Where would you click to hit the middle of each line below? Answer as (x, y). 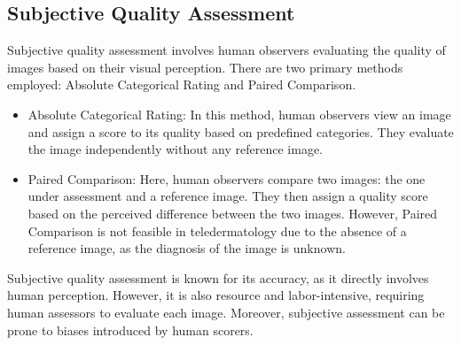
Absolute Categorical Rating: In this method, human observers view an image (239, 114)
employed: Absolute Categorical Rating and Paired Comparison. (182, 84)
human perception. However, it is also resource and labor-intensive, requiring (216, 295)
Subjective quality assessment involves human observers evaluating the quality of (227, 50)
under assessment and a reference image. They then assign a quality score (228, 196)
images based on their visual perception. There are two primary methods (205, 67)
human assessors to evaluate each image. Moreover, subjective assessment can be (226, 312)
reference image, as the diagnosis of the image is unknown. (187, 248)
